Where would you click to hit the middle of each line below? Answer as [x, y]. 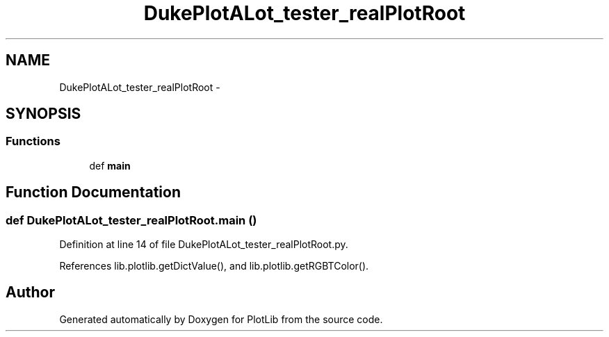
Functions [33, 141]
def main [110, 165]
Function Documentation [93, 192]
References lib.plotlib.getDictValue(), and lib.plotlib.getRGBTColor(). [214, 266]
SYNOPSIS [43, 114]
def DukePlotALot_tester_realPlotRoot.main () [131, 220]
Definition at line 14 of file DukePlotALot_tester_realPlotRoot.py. [204, 245]
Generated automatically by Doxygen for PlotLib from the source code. [221, 319]
